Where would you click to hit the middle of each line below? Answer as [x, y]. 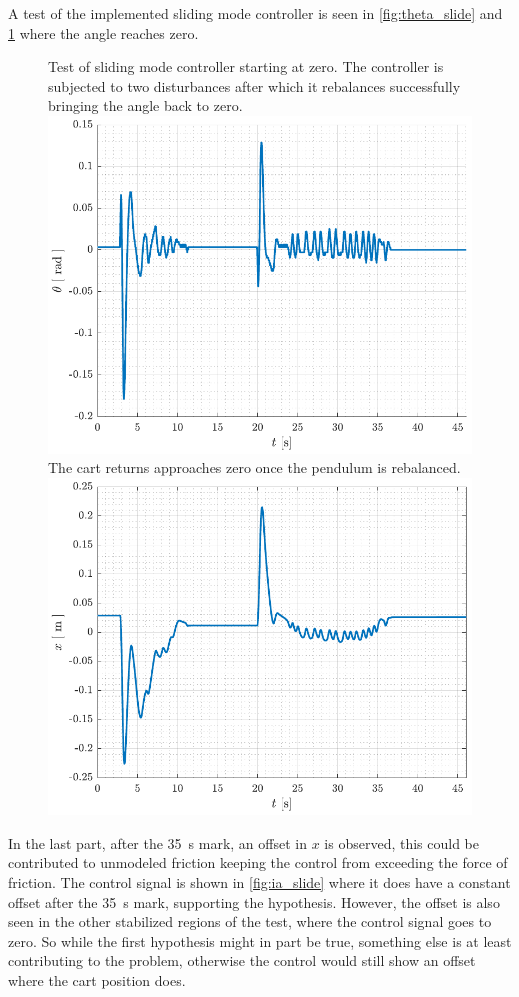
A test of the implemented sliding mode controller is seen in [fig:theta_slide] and [255, 13]
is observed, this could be [402, 842]
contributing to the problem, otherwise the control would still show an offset [242, 960]
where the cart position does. [97, 980]
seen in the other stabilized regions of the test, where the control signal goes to [250, 921]
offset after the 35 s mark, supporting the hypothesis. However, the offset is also [254, 901]
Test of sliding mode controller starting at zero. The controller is [246, 66]
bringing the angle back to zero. [145, 105]
